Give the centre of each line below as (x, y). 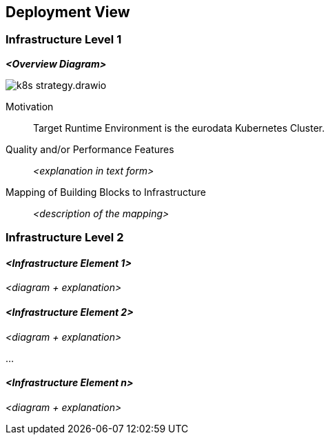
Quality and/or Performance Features (90, 149)
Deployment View (68, 12)
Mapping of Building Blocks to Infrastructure (106, 192)
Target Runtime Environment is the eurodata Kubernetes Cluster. (179, 128)
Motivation (30, 106)
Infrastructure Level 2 (65, 238)
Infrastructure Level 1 (64, 40)
